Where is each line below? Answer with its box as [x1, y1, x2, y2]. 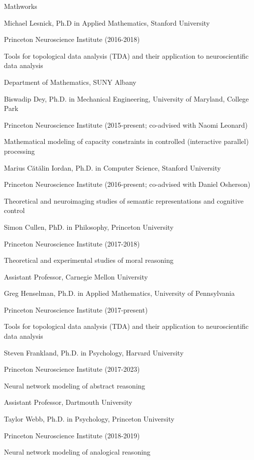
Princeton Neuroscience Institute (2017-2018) [4, 238, 140, 248]
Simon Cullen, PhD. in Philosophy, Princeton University [4, 221, 174, 232]
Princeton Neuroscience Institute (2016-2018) [4, 34, 140, 44]
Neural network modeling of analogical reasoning [4, 447, 151, 457]
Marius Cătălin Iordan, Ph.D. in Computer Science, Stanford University [4, 162, 221, 173]
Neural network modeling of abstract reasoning [4, 380, 145, 390]
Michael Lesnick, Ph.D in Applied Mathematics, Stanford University [4, 17, 210, 28]
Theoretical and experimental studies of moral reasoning [4, 255, 173, 265]
